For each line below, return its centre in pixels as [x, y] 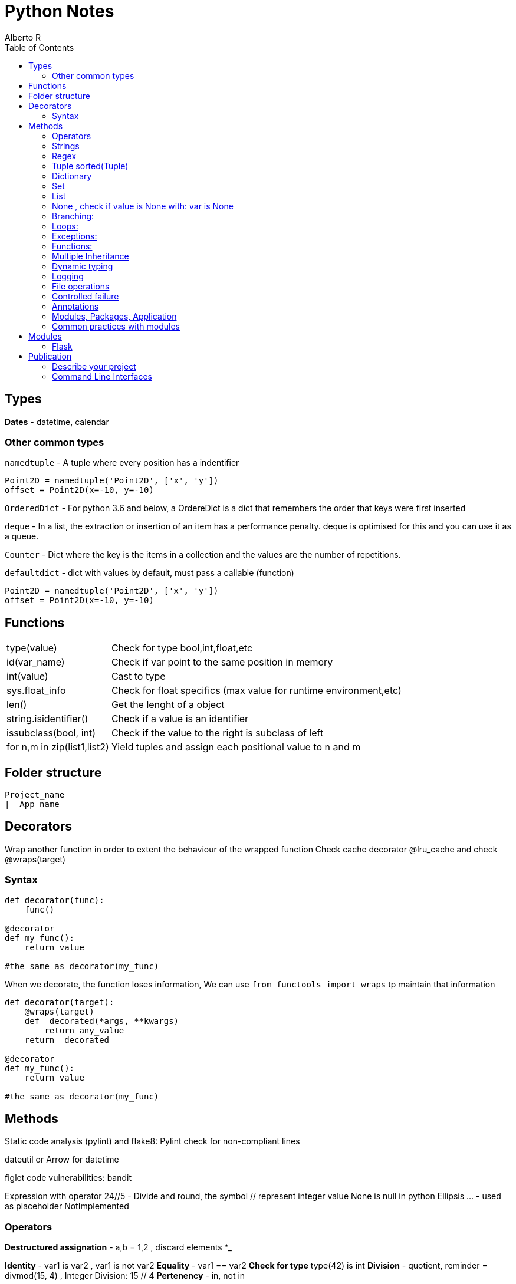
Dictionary [72, 176]
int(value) [27, 676]
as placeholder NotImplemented [67, 1206]
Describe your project [94, 366]
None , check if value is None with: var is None [143, 206]
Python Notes [60, 11]
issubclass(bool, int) [51, 733]
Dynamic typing [83, 266]
